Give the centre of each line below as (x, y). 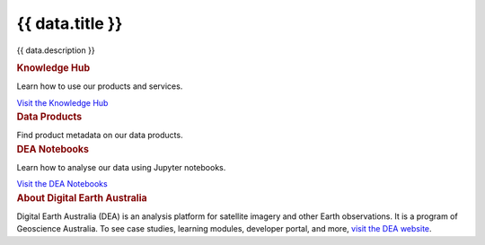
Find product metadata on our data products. (100, 136)
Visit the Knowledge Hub (62, 102)
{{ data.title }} (70, 23)
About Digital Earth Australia (82, 197)
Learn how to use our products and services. (100, 86)
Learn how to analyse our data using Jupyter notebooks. (121, 167)
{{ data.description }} (56, 50)
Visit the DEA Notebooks (62, 184)
